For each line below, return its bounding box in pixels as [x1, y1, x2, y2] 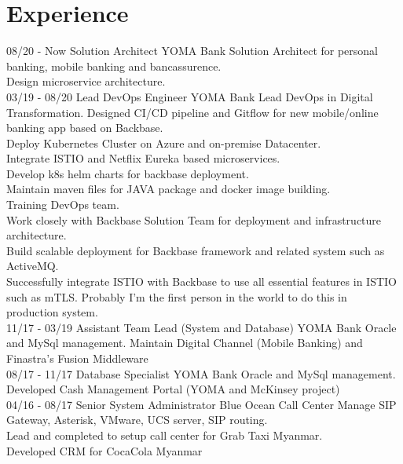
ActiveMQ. [6, 258, 59, 274]
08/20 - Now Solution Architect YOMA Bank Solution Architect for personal [6, 42, 378, 59]
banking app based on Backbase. [6, 119, 163, 136]
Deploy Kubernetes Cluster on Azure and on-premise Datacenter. [6, 134, 321, 151]
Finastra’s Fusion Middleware [6, 350, 148, 366]
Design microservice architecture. [6, 73, 166, 90]
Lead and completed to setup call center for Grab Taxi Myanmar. [6, 426, 323, 443]
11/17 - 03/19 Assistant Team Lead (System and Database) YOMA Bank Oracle [6, 319, 397, 335]
